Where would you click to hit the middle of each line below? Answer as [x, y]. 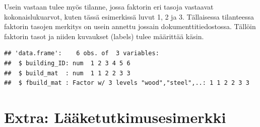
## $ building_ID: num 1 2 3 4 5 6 [67, 63]
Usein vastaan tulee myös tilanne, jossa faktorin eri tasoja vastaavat [109, 7]
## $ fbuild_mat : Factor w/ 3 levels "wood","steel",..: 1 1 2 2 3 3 [127, 83]
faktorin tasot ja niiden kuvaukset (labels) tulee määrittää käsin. [104, 36]
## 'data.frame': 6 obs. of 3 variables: [82, 53]
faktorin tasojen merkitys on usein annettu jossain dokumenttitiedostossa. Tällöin [130, 26]
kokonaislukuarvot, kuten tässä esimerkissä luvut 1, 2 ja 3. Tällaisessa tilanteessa [129, 16]
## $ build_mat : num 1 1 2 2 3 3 [67, 73]
